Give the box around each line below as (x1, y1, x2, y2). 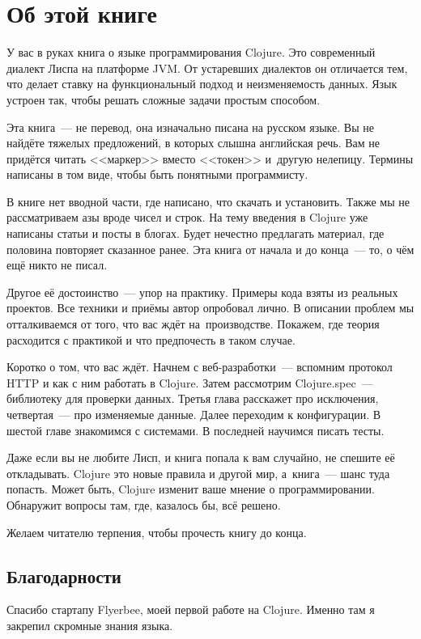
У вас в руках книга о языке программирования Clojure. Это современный (6, 44, 376, 61)
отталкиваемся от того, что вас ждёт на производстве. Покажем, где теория (6, 315, 380, 332)
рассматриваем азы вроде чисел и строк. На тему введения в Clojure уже (6, 209, 368, 226)
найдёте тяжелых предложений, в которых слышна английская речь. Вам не (6, 134, 381, 151)
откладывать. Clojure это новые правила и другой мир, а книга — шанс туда (6, 464, 390, 481)
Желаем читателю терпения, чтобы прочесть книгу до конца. (6, 523, 307, 540)
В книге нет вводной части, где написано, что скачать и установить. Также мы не (6, 193, 410, 209)
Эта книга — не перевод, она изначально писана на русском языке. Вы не (6, 118, 374, 135)
